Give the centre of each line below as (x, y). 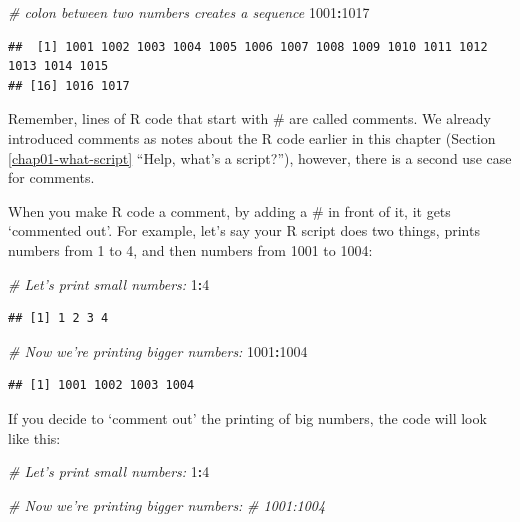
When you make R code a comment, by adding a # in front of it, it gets (229, 210)
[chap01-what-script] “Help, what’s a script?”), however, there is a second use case (260, 157)
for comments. (51, 177)
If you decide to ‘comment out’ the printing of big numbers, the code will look (247, 417)
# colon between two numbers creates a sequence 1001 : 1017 (189, 12)
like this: (34, 437)
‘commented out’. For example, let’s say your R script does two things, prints (244, 230)
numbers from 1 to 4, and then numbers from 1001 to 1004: (190, 249)
